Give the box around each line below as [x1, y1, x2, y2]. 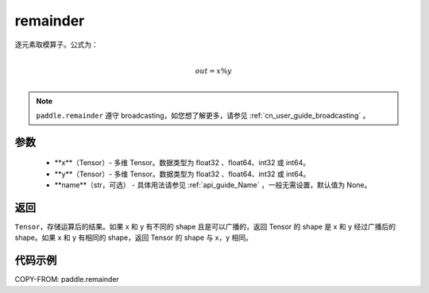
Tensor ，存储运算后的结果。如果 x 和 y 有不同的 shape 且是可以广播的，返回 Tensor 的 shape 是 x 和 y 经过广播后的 [14, 222, 396, 232]
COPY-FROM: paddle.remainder [14, 275, 119, 284]
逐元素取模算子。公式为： [14, 40, 99, 49]
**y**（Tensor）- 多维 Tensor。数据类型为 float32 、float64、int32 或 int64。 [54, 169, 311, 179]
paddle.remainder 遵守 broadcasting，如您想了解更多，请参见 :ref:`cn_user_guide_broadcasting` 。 [36, 110, 370, 120]
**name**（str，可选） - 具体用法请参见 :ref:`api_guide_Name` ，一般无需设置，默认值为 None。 [54, 180, 372, 190]
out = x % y [195, 66, 232, 75]
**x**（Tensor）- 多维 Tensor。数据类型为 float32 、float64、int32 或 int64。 [54, 158, 311, 168]
